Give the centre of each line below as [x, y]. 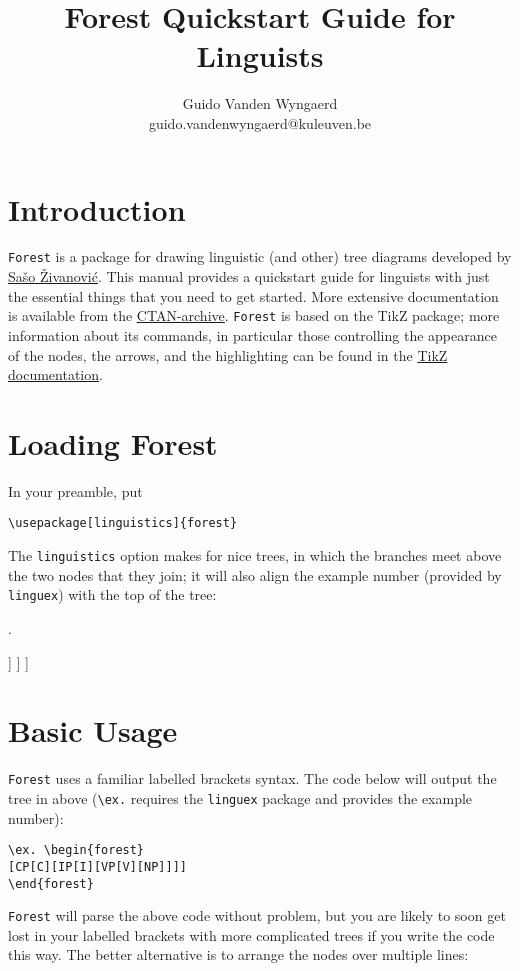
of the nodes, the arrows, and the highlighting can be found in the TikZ [228, 354]
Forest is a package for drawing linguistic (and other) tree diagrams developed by [260, 256]
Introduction [97, 208]
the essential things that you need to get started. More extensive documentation [253, 295]
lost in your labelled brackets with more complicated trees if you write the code [251, 934]
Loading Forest [113, 442]
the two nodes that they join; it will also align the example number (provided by [255, 574]
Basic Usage [93, 730]
